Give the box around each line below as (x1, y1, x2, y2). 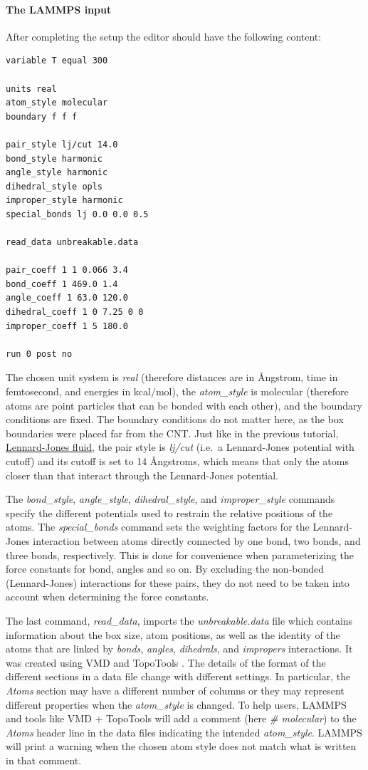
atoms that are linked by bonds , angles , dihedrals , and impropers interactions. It (6, 641, 353, 656)
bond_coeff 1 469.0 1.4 (6, 279, 118, 289)
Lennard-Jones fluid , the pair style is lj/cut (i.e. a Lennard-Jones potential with (6, 439, 354, 454)
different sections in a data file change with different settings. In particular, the (6, 669, 351, 684)
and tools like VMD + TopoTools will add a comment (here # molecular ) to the (6, 711, 357, 726)
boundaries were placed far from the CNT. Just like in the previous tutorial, (6, 425, 339, 440)
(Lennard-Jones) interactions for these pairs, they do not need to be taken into (6, 575, 349, 590)
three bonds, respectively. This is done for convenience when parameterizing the (6, 547, 354, 562)
